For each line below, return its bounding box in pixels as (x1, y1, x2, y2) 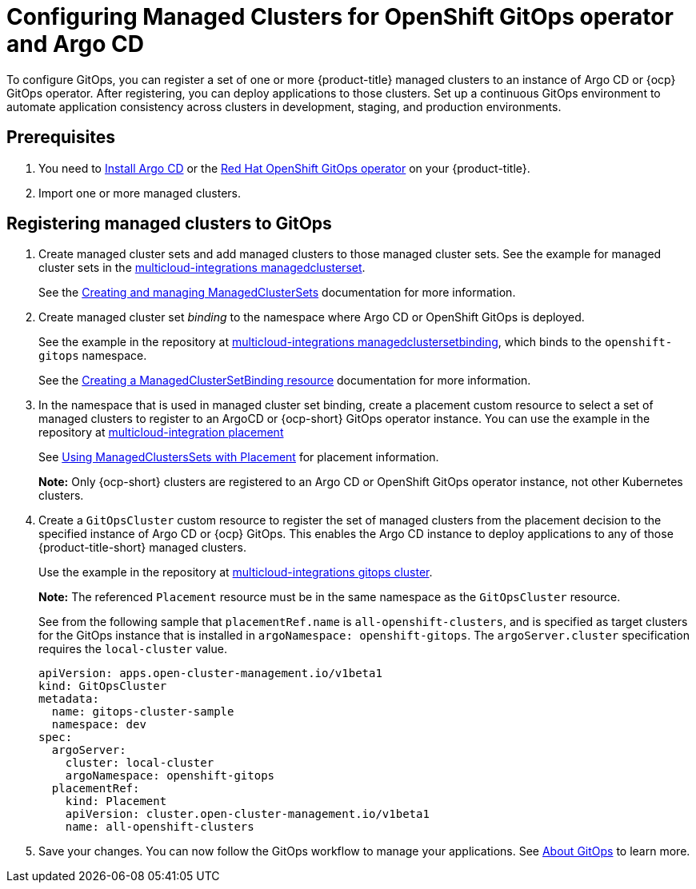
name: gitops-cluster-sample (51, 705, 234, 719)
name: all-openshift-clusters (65, 820, 254, 834)
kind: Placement (65, 795, 167, 808)
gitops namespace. (38, 349, 147, 363)
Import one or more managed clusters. (38, 185, 242, 200)
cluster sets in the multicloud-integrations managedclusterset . (38, 261, 366, 275)
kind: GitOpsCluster (38, 680, 167, 693)
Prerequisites (6, 127, 115, 148)
